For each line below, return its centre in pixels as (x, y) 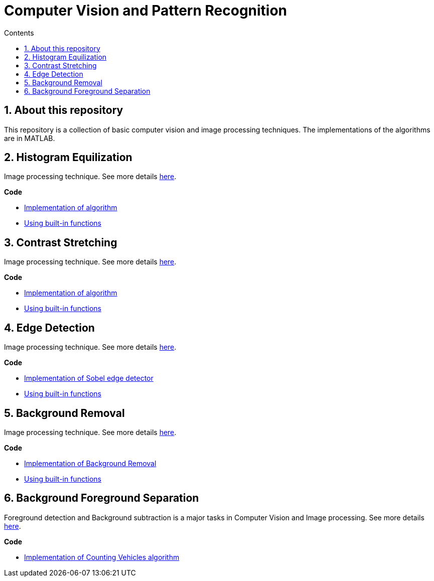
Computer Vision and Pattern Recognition (146, 11)
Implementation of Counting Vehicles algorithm (102, 557)
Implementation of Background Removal (90, 463)
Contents (19, 33)
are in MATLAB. (30, 138)
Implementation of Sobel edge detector (89, 378)
